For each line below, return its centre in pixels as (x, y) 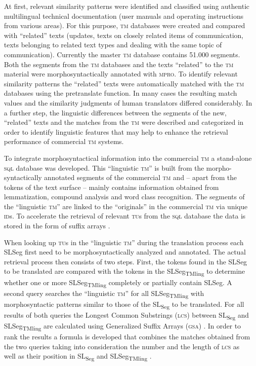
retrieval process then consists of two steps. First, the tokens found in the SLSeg (126, 261)
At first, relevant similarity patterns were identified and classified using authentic (127, 6)
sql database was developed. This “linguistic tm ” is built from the (104, 167)
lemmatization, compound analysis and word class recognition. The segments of (125, 197)
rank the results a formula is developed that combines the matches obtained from (127, 337)
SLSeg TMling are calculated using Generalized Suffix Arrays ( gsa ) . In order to (123, 326)
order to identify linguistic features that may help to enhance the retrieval (116, 131)
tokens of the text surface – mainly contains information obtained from (111, 187)
